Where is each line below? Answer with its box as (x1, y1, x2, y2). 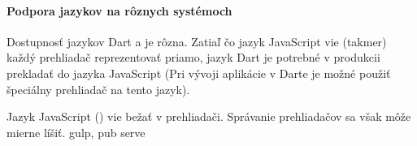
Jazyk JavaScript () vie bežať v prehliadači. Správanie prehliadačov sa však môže (7, 108, 411, 125)
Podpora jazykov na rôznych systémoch (7, 2, 232, 19)
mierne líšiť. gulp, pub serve (7, 123, 146, 140)
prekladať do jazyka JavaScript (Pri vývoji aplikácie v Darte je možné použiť (7, 64, 391, 81)
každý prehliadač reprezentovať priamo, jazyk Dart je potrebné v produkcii (7, 49, 380, 66)
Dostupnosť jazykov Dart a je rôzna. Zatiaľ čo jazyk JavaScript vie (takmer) (7, 32, 387, 49)
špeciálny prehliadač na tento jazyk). (7, 80, 190, 97)
